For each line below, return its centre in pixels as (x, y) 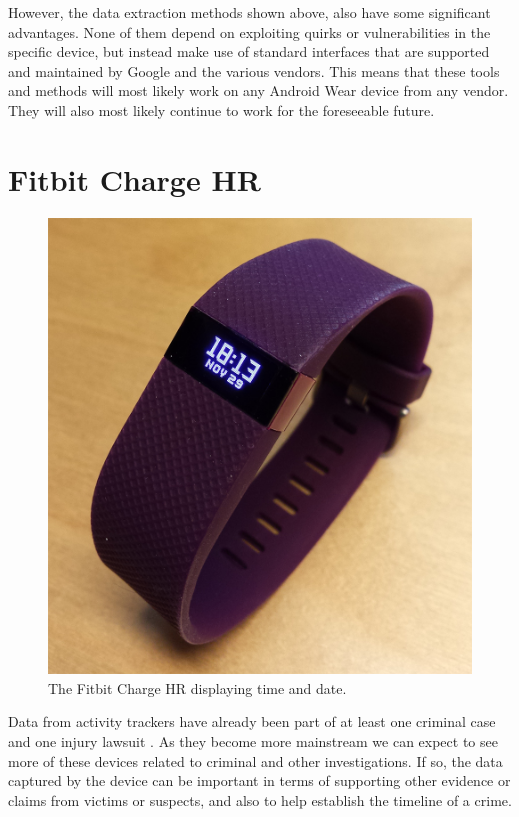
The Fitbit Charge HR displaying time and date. (197, 687)
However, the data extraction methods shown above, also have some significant (249, 12)
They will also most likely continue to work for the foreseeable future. (221, 109)
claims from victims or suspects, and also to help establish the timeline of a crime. (260, 799)
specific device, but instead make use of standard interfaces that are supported (249, 51)
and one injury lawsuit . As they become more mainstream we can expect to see (253, 741)
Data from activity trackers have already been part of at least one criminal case (252, 721)
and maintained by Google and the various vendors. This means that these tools (254, 70)
